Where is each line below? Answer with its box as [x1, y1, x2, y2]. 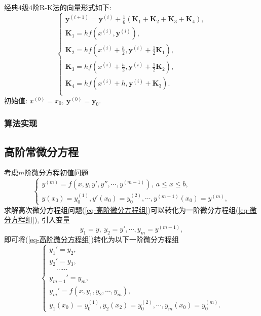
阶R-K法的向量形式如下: [32, 2, 111, 12]
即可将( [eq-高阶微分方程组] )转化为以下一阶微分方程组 [4, 233, 179, 244]
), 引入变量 [34, 214, 70, 225]
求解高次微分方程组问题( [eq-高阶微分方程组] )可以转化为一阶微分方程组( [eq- [4, 204, 250, 215]
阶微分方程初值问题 [24, 167, 89, 178]
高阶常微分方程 [4, 143, 79, 159]
